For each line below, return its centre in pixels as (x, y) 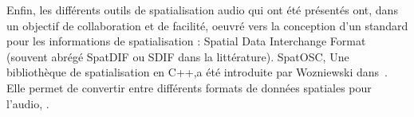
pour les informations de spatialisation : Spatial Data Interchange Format (186, 41)
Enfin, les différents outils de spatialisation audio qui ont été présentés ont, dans (202, 10)
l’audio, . (28, 103)
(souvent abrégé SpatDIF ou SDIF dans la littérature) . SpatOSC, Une (178, 56)
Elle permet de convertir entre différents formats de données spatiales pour (189, 87)
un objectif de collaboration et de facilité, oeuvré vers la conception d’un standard (207, 25)
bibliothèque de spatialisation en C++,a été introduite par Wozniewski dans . (197, 72)
